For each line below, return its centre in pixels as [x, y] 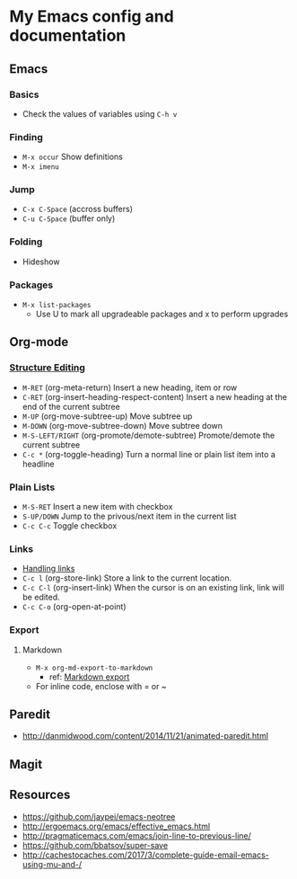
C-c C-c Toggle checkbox [70, 526]
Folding [26, 242]
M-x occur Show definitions [72, 157]
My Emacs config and [92, 17]
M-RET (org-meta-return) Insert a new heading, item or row [130, 387]
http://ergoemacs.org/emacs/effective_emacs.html [116, 826]
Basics [24, 94]
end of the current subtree [71, 406]
